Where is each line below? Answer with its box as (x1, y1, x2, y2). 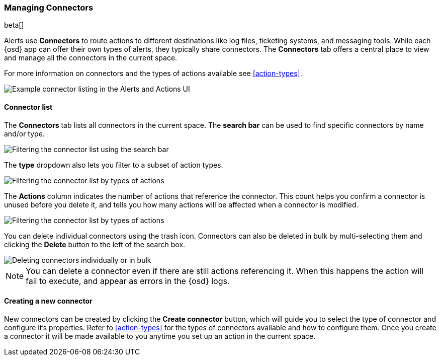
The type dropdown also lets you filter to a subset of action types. (4, 160, 223, 169)
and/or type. (4, 129, 45, 138)
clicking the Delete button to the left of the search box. (4, 240, 186, 249)
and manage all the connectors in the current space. (4, 53, 178, 62)
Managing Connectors (4, 3, 94, 13)
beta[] (4, 21, 24, 30)
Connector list (4, 102, 53, 111)
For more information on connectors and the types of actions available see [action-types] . (4, 69, 302, 78)
